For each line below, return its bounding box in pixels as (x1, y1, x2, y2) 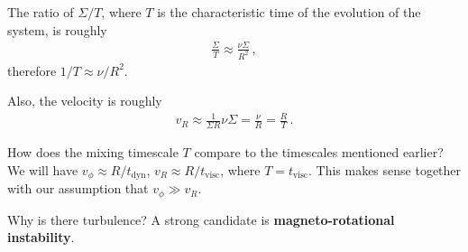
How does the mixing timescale (7, 143, 179, 162)
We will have (7, 160, 78, 179)
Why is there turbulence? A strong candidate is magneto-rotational (7, 210, 395, 229)
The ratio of (7, 3, 74, 21)
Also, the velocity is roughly (7, 91, 162, 110)
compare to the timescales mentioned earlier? (194, 143, 444, 162)
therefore (7, 61, 57, 79)
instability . (7, 228, 75, 247)
